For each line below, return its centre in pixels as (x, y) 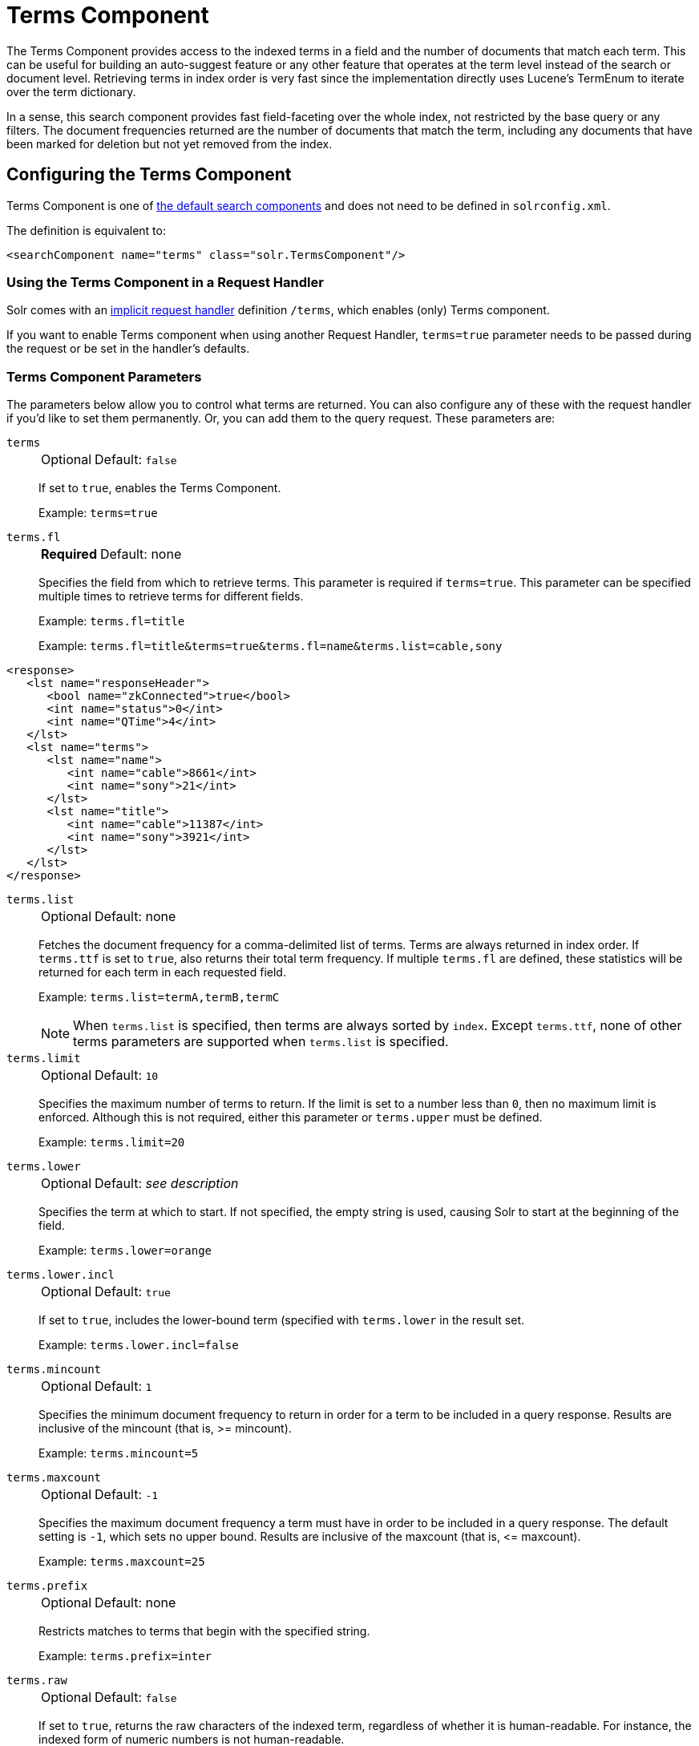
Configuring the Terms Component (149, 175)
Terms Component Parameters (104, 376)
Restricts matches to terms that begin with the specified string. (204, 1631)
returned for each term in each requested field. (162, 972)
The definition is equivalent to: (86, 230)
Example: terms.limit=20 (112, 1142)
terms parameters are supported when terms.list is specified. (261, 1042)
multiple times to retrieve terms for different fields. (171, 596)
